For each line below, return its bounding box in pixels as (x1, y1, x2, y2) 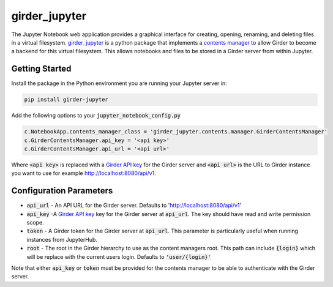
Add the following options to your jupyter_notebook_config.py (11, 112, 181, 119)
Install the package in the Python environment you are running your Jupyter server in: (11, 80, 227, 87)
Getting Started (11, 64, 72, 74)
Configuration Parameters (11, 185, 113, 196)
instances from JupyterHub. (26, 236, 98, 243)
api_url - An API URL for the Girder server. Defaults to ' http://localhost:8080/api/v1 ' (26, 202, 242, 209)
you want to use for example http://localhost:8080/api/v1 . (11, 170, 156, 177)
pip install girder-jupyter (24, 96, 108, 103)
